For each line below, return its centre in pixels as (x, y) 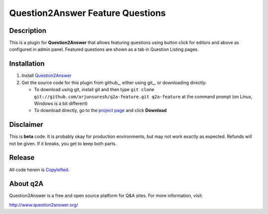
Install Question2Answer (47, 76)
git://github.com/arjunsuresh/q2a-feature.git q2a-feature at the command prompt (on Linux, (143, 97)
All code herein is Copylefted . (39, 170)
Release (22, 158)
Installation (27, 64)
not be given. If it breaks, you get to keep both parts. (63, 143)
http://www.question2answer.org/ (44, 205)
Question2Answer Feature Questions (87, 13)
